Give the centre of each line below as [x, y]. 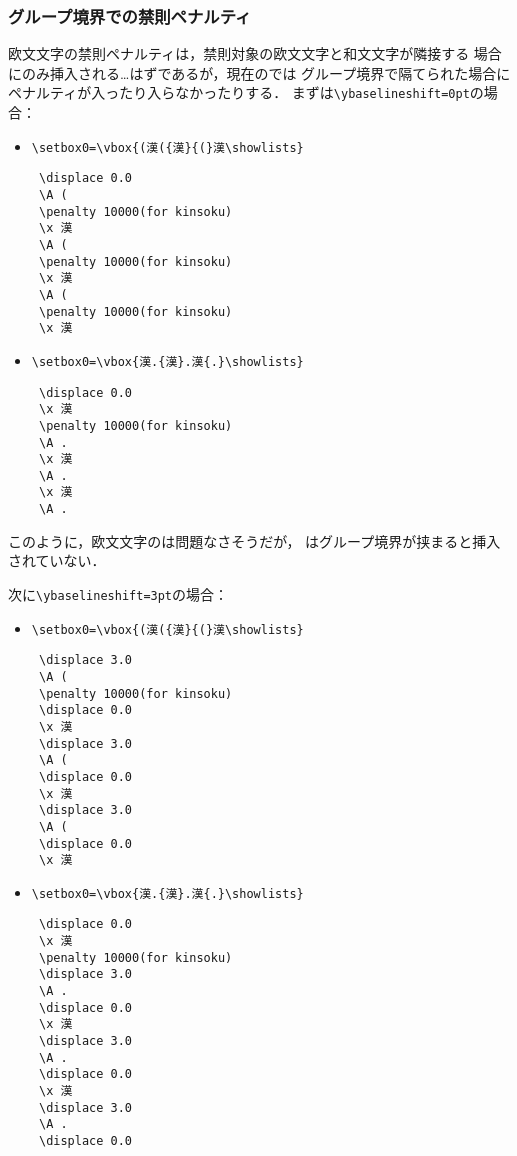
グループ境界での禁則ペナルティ [130, 15]
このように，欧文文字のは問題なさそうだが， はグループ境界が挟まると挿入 [254, 540]
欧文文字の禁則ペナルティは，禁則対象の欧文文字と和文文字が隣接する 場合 [255, 53]
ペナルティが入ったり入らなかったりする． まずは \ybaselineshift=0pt [239, 92]
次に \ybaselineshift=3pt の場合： [118, 593]
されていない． [57, 560]
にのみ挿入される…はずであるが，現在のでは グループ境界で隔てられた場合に [259, 72]
